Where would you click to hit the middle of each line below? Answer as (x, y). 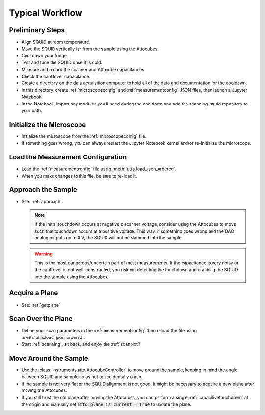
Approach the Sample (43, 190)
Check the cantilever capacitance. (56, 77)
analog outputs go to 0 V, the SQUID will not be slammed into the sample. (109, 238)
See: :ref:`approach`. (42, 202)
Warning (43, 254)
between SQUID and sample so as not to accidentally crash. (82, 377)
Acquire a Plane (34, 293)
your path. (32, 110)
